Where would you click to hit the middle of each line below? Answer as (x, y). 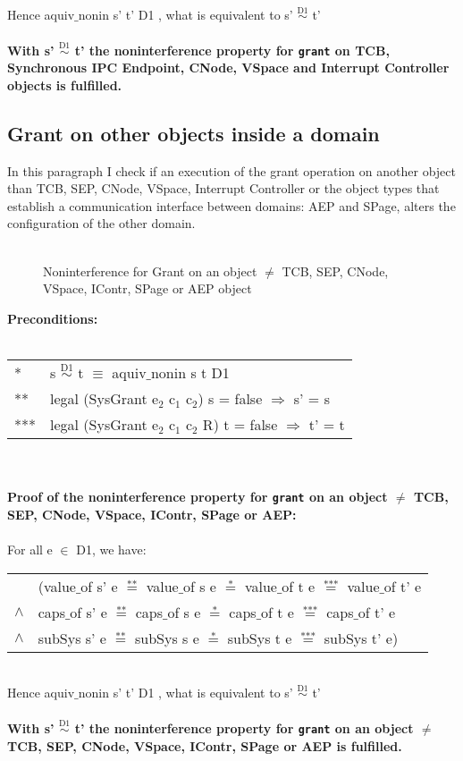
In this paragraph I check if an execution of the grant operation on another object (231, 170)
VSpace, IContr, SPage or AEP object (147, 288)
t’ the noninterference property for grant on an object (244, 727)
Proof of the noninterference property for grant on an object (198, 497)
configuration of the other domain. (101, 223)
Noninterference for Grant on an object (150, 271)
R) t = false (240, 425)
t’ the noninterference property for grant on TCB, (232, 50)
